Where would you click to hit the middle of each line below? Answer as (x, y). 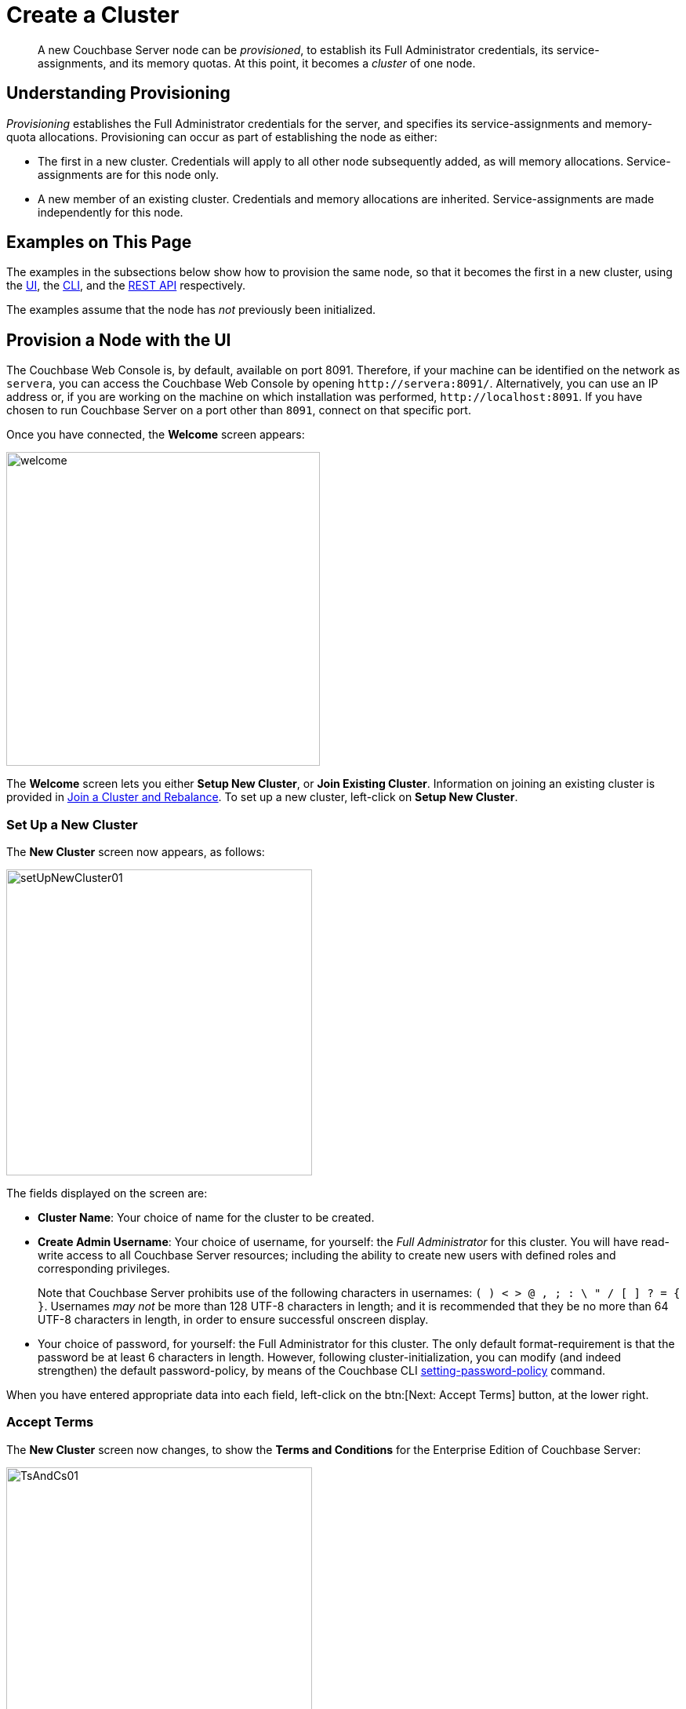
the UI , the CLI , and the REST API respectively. (126, 286)
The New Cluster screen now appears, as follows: (136, 852)
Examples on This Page (99, 242)
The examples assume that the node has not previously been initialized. (191, 310)
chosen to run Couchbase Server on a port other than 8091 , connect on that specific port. (239, 410)
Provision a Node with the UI (119, 340)
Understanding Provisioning (118, 93)
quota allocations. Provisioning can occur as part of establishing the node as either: (222, 137)
